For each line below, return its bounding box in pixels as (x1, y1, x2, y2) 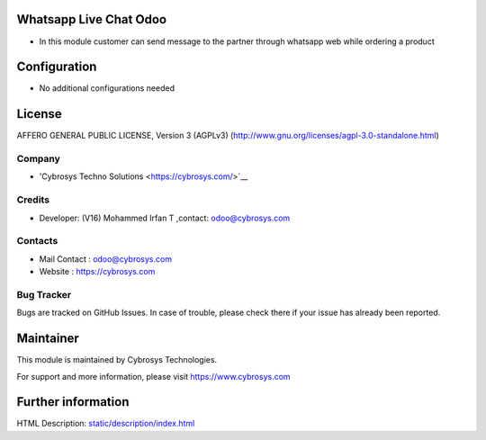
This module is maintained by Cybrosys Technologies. (16, 355, 218, 365)
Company (16, 153, 60, 166)
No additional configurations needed (39, 83, 175, 94)
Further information (16, 394, 130, 409)
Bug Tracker (16, 288, 72, 301)
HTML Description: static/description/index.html (16, 418, 195, 429)
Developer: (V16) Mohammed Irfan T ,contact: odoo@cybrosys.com (39, 212, 291, 223)
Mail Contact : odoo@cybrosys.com (39, 253, 173, 265)
